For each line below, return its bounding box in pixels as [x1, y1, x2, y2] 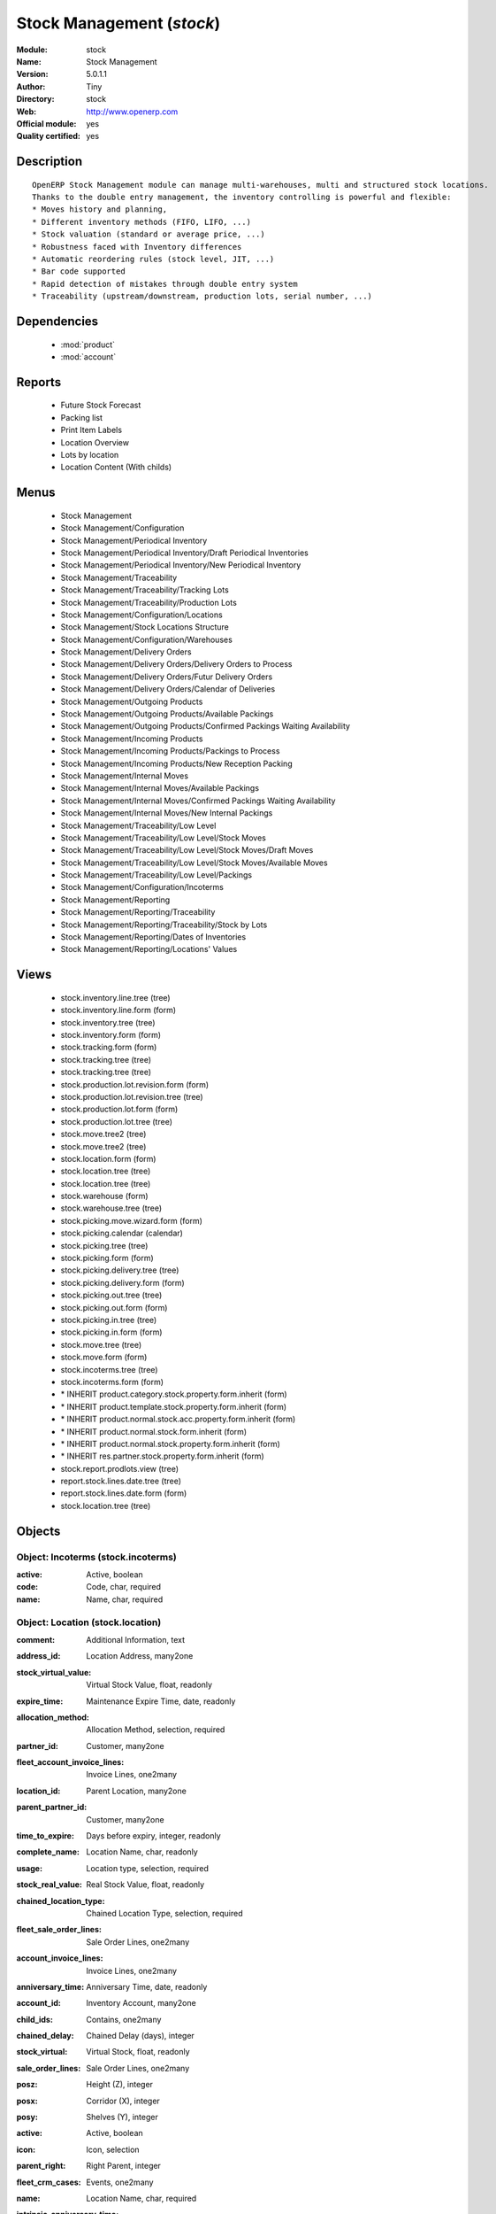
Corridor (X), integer [86, 2095, 161, 2106]
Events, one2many [86, 2177, 154, 2187]
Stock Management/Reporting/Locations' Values [60, 944, 238, 955]
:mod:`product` [60, 339, 115, 350]
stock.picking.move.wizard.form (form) [60, 1215, 203, 1226]
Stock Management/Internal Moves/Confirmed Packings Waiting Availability [60, 795, 336, 806]
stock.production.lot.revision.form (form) [60, 1079, 210, 1089]
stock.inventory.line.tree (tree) [60, 992, 172, 1002]
